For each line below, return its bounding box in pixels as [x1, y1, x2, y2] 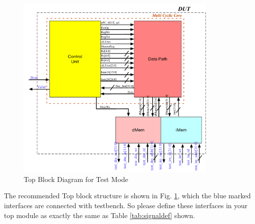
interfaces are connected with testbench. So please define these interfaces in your [4, 200, 248, 210]
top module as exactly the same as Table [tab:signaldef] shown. [4, 210, 195, 220]
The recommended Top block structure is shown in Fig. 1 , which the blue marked [4, 190, 251, 201]
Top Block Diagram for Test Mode [24, 174, 128, 184]
